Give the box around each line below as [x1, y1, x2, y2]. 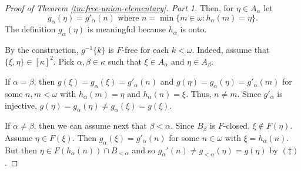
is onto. [180, 23, 207, 35]
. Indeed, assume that [192, 43, 270, 56]
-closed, [223, 119, 250, 132]
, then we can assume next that [34, 119, 147, 132]
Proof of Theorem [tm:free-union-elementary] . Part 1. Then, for [5, 2, 234, 14]
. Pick [53, 55, 75, 67]
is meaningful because [87, 23, 166, 35]
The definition [5, 23, 56, 35]
